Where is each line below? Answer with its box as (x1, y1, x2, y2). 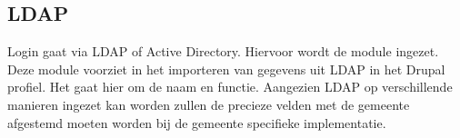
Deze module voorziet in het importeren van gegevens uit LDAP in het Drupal (7, 59, 445, 78)
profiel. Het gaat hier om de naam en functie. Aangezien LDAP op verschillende (7, 77, 453, 96)
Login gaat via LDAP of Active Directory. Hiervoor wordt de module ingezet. (7, 42, 439, 61)
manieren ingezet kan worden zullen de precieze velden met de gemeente (7, 94, 410, 113)
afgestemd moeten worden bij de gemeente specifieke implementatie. (7, 113, 386, 132)
